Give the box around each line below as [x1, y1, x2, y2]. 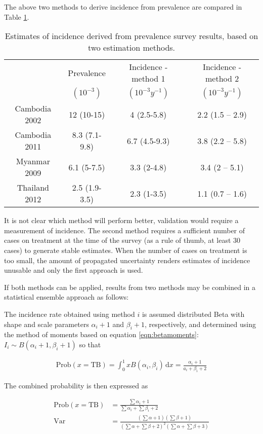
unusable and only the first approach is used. [4, 265, 143, 275]
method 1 [131, 73, 165, 85]
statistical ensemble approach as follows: [4, 292, 129, 302]
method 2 [205, 73, 239, 85]
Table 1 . [4, 11, 29, 22]
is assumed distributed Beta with [142, 308, 245, 319]
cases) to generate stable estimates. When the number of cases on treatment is [4, 244, 247, 255]
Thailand [17, 182, 49, 194]
